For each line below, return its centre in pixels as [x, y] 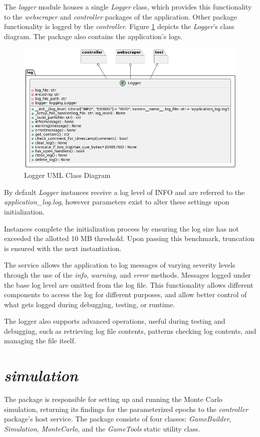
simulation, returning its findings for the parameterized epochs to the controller [126, 409]
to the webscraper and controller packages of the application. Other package [121, 16]
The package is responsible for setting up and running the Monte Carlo [113, 399]
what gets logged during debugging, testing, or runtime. [90, 304]
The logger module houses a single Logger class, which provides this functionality [128, 7]
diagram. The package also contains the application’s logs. [93, 36]
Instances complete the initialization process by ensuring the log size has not [121, 228]
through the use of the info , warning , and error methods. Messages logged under [127, 274]
